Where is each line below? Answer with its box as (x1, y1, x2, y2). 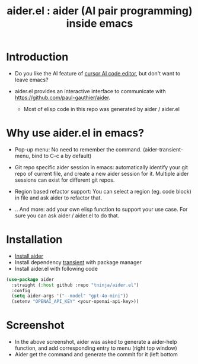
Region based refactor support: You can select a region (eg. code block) (14, 188, 191, 195)
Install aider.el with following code (14, 265, 98, 272)
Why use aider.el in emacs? (6, 126, 144, 140)
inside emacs (66, 17, 133, 30)
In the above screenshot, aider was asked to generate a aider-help (14, 338, 177, 346)
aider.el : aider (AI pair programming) (7, 4, 193, 18)
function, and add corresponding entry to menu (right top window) (14, 344, 178, 352)
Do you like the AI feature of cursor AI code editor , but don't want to (14, 69, 181, 77)
